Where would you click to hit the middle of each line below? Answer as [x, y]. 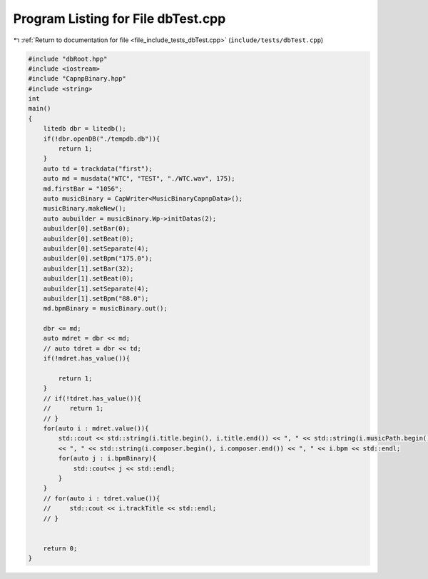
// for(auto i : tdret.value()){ [102, 498]
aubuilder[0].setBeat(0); [88, 238]
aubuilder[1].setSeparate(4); [96, 288]
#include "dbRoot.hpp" [68, 59]
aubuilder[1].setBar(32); [88, 268]
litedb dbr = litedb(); [85, 129]
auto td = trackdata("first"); [98, 168]
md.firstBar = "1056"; [83, 188]
